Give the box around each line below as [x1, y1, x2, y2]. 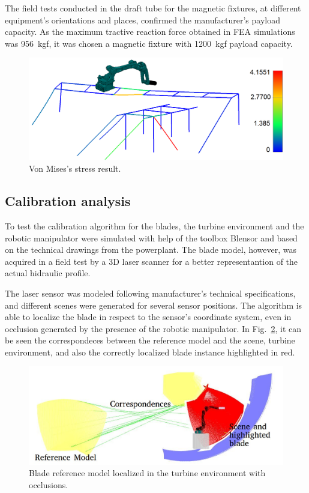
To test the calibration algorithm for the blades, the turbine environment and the [5, 219, 304, 232]
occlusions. [29, 478, 68, 491]
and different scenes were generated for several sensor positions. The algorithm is [5, 298, 302, 311]
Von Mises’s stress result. [29, 162, 121, 175]
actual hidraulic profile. [5, 267, 91, 279]
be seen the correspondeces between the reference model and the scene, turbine [5, 334, 295, 346]
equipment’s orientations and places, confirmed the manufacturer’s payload [5, 13, 280, 26]
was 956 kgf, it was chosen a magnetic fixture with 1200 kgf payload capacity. [5, 37, 293, 49]
